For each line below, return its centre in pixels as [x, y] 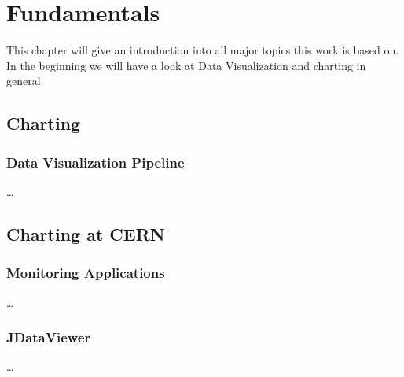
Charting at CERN [86, 233]
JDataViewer [49, 337]
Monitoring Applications [86, 273]
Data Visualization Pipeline [95, 162]
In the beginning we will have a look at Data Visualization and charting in [186, 65]
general [24, 81]
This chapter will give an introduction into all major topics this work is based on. [203, 50]
